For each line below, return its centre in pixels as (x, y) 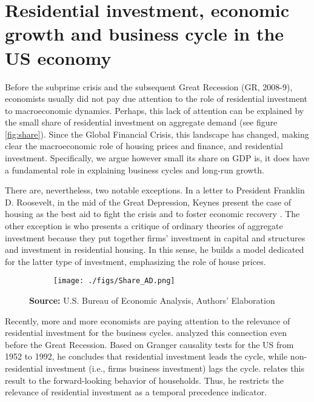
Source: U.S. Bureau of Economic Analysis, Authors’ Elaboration (152, 300)
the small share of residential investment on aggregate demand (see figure (141, 122)
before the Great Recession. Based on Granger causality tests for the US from (149, 344)
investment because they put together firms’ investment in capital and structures (155, 237)
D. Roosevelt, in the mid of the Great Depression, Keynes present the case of (148, 202)
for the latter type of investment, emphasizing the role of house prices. (135, 261)
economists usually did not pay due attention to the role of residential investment (156, 99)
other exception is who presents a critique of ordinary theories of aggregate (144, 226)
